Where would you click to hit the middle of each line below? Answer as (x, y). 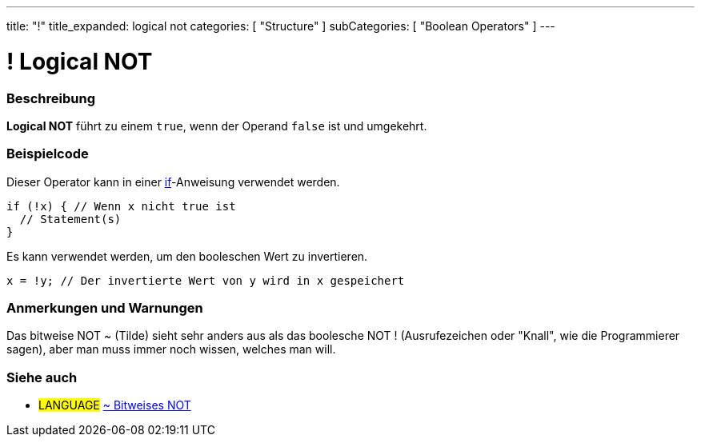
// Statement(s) (70, 219)
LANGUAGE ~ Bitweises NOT (115, 405)
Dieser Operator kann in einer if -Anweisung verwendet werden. (173, 182)
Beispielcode (48, 154)
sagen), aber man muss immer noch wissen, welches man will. (171, 349)
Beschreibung (51, 98)
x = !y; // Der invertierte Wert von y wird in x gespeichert (206, 280)
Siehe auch (42, 377)
